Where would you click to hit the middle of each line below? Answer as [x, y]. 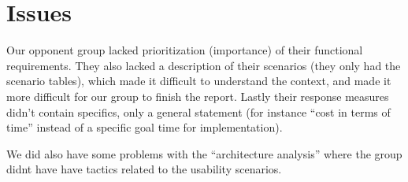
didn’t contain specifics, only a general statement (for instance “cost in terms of [198, 111]
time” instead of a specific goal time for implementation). [145, 127]
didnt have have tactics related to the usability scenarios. [144, 169]
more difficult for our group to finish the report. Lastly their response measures [198, 96]
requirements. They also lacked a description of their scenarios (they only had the [204, 65]
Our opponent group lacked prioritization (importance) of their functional [185, 50]
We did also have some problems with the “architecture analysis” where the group [204, 153]
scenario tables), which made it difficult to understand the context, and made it [199, 81]
